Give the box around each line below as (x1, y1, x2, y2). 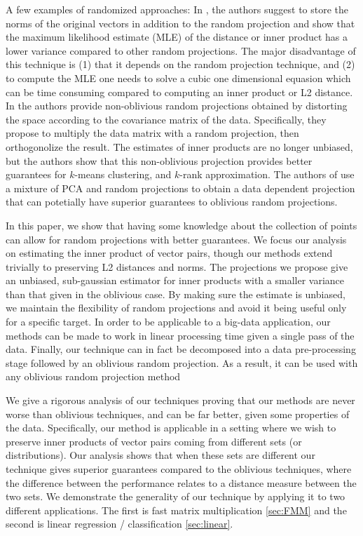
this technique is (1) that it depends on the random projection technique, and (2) (6, 57, 355, 72)
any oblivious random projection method (6, 369, 181, 384)
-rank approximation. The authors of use (179, 167, 355, 182)
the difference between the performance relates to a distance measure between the (6, 475, 357, 490)
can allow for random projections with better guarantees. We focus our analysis (6, 232, 347, 246)
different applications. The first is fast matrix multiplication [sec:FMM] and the (6, 502, 347, 517)
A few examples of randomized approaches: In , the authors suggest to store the (6, 2, 349, 16)
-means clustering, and (74, 167, 172, 182)
